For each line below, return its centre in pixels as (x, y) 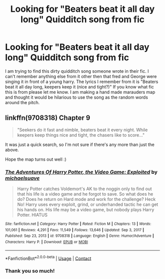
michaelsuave (23, 178)
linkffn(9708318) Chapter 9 (48, 118)
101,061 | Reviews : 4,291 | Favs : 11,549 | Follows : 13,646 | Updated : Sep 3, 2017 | (75, 230)
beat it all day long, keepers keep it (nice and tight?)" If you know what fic (80, 86)
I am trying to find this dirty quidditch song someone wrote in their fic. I (77, 71)
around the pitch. (23, 102)
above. (12, 150)
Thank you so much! (30, 271)
